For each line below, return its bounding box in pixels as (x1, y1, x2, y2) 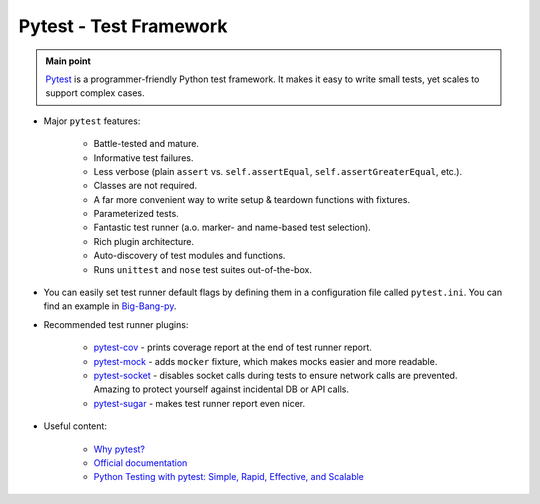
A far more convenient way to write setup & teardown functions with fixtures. (93, 193, 410, 205)
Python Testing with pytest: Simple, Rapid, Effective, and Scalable (93, 471, 365, 483)
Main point (45, 55, 92, 67)
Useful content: (43, 420, 107, 432)
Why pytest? (93, 443, 145, 455)
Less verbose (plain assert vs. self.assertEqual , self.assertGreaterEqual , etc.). (93, 165, 463, 177)
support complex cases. (45, 87, 145, 99)
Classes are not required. (93, 180, 198, 192)
